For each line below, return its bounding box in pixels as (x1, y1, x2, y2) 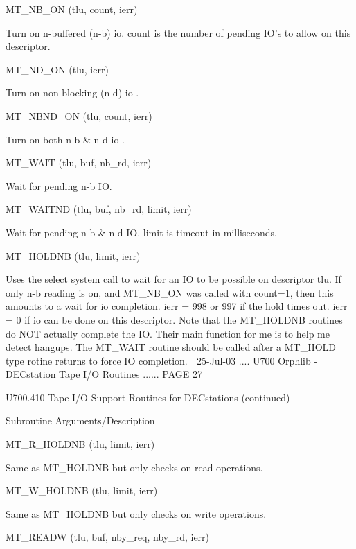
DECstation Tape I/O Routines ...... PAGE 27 (6, 367, 202, 381)
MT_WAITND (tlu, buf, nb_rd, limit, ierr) (6, 202, 192, 216)
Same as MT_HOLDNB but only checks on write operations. (6, 506, 267, 521)
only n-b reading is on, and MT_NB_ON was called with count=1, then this (6, 285, 334, 299)
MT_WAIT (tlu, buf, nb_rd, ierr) (6, 155, 152, 170)
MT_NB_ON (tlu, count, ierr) (6, 2, 138, 16)
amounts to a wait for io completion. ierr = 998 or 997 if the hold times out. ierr (6, 299, 348, 313)
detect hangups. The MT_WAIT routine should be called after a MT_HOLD (6, 340, 337, 354)
